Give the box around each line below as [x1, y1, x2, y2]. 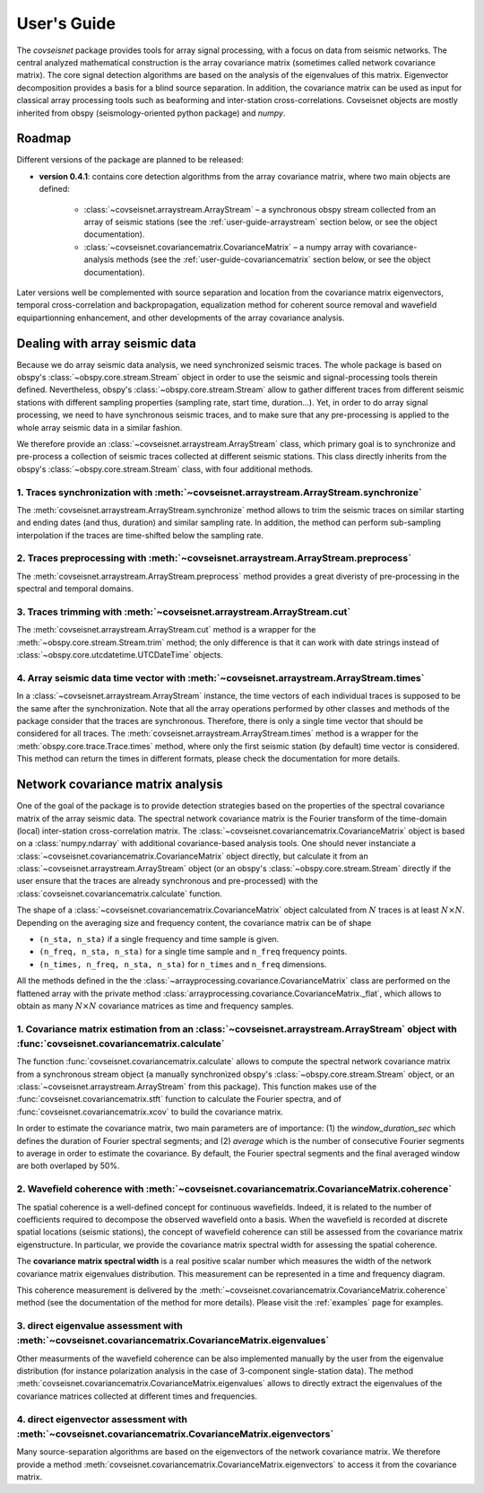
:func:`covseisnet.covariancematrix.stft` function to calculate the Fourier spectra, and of [16, 1094, 342, 1104]
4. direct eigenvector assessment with [16, 1413, 188, 1426]
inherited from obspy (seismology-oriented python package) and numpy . [16, 108, 286, 118]
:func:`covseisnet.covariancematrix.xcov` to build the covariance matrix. [16, 1106, 284, 1117]
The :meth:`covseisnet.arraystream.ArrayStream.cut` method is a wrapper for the [16, 624, 316, 635]
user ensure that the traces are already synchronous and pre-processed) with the [16, 876, 318, 886]
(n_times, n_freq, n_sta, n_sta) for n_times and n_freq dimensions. [39, 958, 327, 969]
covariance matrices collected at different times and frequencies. [16, 1391, 258, 1401]
